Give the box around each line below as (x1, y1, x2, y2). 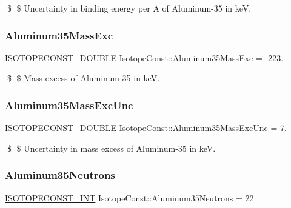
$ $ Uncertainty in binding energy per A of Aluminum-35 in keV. (7, 2, 252, 14)
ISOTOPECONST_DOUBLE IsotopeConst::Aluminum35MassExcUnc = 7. (5, 121, 287, 134)
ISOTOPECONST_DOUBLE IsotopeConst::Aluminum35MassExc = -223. (5, 51, 284, 64)
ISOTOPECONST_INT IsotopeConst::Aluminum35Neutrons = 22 (5, 191, 254, 204)
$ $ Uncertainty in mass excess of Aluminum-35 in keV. (7, 141, 216, 154)
